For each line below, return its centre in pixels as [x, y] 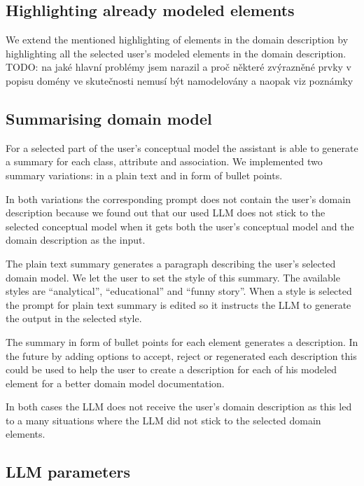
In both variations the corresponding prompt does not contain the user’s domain [178, 199]
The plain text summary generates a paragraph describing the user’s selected [171, 263]
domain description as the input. [76, 240]
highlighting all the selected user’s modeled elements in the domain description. [176, 53]
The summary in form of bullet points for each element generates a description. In [182, 341]
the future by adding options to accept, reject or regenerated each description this [181, 355]
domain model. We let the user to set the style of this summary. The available [173, 277]
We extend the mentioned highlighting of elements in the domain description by [177, 40]
